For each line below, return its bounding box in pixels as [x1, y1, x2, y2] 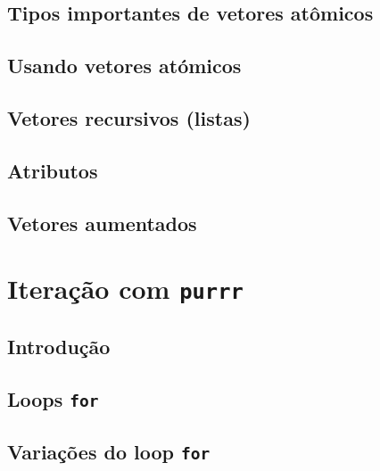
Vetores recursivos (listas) [7, 103, 251, 131]
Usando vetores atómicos [7, 52, 242, 79]
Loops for [7, 384, 99, 412]
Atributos [7, 156, 98, 184]
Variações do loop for [7, 437, 211, 465]
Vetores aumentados [7, 209, 197, 236]
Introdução [7, 332, 111, 359]
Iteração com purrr [7, 270, 244, 307]
